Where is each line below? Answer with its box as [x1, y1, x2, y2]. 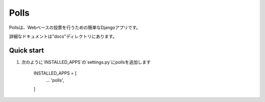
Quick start [9, 46, 44, 54]
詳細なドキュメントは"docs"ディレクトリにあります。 [9, 33, 117, 39]
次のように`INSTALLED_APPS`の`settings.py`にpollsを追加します [21, 59, 151, 65]
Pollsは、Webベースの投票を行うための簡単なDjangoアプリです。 [9, 25, 141, 30]
